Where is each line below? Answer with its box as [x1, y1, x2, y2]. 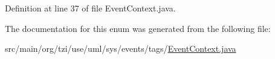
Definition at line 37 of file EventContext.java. [5, 2, 176, 14]
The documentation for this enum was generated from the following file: [5, 22, 271, 34]
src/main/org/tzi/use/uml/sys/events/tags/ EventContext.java [5, 42, 236, 55]
